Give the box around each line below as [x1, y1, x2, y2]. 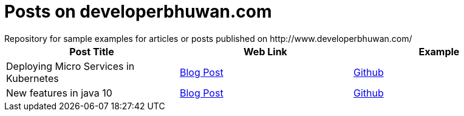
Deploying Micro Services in [6, 60, 135, 72]
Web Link [244, 45, 287, 58]
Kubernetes [6, 72, 59, 84]
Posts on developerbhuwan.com [4, 1, 272, 22]
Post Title [69, 45, 114, 58]
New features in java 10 [6, 86, 112, 99]
